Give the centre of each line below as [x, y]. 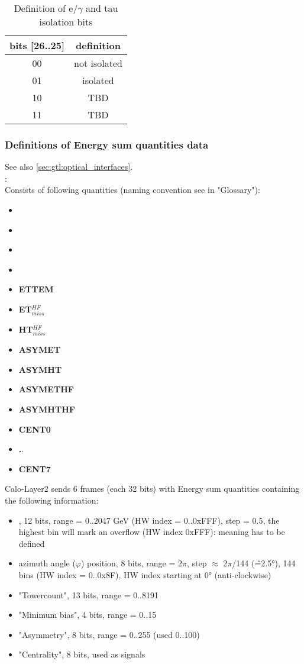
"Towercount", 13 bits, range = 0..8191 [88, 594]
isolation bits [66, 22]
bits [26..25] [37, 45]
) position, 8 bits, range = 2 [132, 563]
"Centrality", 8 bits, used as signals [82, 654]
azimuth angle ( [47, 563]
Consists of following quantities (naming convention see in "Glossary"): [132, 190]
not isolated [98, 63]
